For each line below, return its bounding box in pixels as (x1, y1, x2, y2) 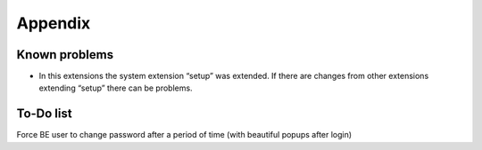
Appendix (16, 13, 91, 33)
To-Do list (16, 107, 72, 122)
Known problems (16, 47, 114, 62)
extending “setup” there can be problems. (38, 83, 193, 93)
